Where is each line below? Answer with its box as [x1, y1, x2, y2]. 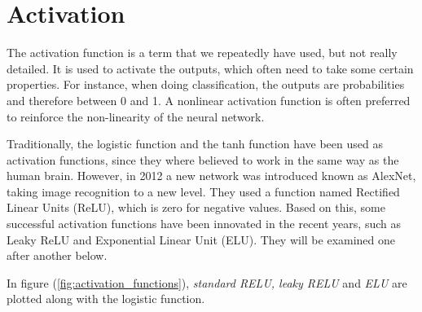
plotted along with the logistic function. [7, 290, 205, 307]
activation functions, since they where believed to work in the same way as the [7, 151, 399, 168]
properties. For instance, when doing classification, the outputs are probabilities [7, 76, 405, 93]
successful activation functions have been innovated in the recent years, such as [7, 215, 401, 232]
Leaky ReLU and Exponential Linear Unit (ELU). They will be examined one [7, 231, 396, 248]
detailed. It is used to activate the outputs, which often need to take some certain [7, 59, 414, 77]
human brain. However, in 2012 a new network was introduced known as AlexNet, [7, 167, 416, 184]
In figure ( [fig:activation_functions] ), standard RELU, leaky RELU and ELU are [7, 274, 407, 291]
